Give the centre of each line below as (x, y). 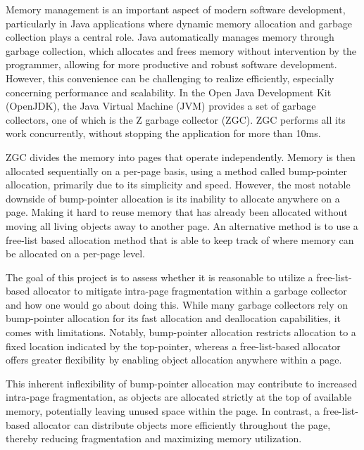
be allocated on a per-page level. (75, 253)
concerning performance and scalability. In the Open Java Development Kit (169, 92)
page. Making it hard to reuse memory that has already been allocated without (177, 212)
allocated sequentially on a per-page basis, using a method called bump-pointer (176, 171)
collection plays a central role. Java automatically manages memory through (170, 37)
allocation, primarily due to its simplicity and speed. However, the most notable (178, 185)
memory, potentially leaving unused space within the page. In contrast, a (163, 411)
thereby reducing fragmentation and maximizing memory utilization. (154, 438)
